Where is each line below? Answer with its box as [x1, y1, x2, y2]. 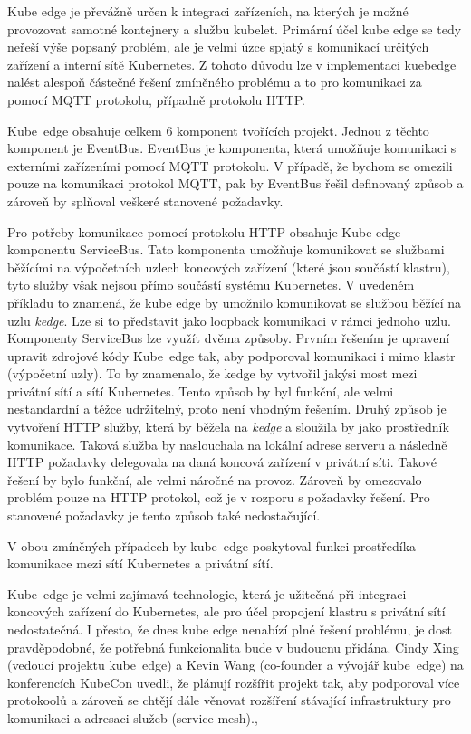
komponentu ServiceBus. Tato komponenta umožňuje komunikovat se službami [7, 240, 445, 259]
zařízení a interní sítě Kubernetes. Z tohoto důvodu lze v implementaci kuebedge [7, 54, 457, 73]
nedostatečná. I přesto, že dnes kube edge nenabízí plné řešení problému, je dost [7, 620, 452, 638]
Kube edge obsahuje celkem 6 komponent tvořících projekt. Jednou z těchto [7, 120, 429, 139]
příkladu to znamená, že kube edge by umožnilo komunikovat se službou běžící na [7, 292, 462, 311]
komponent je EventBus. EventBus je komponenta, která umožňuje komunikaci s [7, 138, 457, 157]
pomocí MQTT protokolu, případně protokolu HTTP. [7, 90, 305, 109]
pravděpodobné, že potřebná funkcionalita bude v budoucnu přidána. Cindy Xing [7, 637, 459, 656]
